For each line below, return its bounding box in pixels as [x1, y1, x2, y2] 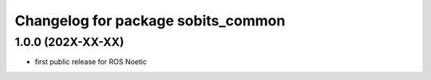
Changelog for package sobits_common [14, 12, 286, 29]
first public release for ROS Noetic [34, 57, 148, 67]
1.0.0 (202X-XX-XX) [14, 35, 125, 49]
